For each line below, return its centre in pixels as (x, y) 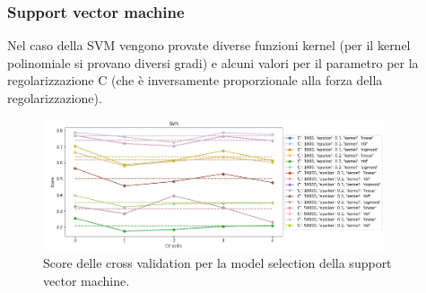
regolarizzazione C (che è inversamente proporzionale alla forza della (195, 80)
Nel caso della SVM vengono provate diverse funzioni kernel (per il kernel (209, 45)
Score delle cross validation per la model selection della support (217, 263)
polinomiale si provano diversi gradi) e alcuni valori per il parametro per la (213, 62)
